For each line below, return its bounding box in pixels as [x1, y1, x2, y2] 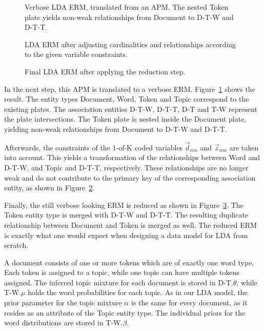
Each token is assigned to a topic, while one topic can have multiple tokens [4, 267, 239, 278]
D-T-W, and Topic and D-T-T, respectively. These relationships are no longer [4, 162, 249, 172]
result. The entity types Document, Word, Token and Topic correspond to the [4, 93, 249, 104]
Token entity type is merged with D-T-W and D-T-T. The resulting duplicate [4, 209, 248, 220]
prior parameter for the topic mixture [4, 297, 122, 308]
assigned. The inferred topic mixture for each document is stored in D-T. [4, 277, 233, 287]
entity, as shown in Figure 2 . [4, 182, 95, 193]
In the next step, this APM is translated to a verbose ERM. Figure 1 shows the [4, 83, 255, 94]
